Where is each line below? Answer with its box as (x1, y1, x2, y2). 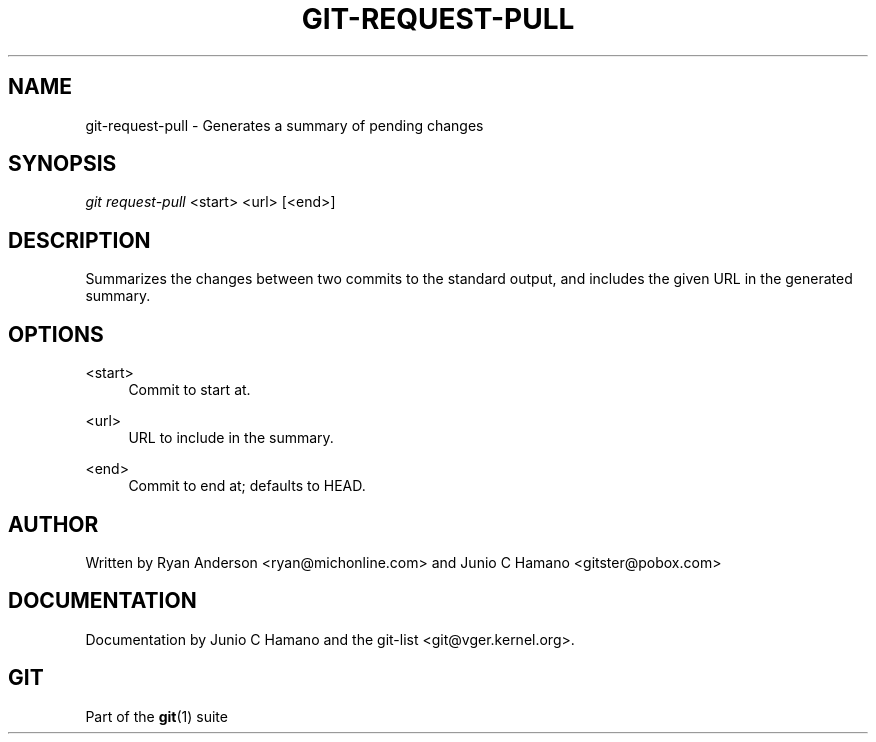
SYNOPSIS (8, 151, 117, 177)
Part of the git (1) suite (85, 707, 228, 725)
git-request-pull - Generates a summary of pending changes (85, 116, 484, 134)
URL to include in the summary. (128, 429, 334, 447)
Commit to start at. (128, 381, 251, 399)
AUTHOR (8, 511, 99, 537)
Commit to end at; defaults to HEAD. (128, 477, 366, 495)
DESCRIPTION (8, 227, 151, 253)
